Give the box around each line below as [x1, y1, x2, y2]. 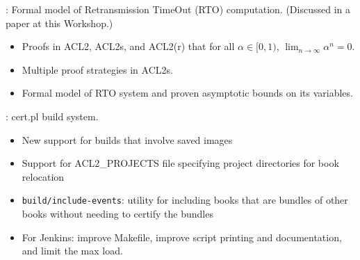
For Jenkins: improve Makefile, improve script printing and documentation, [22, 229, 342, 244]
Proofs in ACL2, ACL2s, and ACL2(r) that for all [22, 39, 235, 54]
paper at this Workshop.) [6, 15, 113, 30]
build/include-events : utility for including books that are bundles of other [22, 193, 348, 207]
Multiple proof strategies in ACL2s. [22, 62, 173, 76]
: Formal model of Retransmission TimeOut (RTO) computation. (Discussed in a [6, 2, 350, 16]
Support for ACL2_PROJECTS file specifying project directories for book [22, 156, 339, 170]
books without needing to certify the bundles [22, 206, 213, 220]
